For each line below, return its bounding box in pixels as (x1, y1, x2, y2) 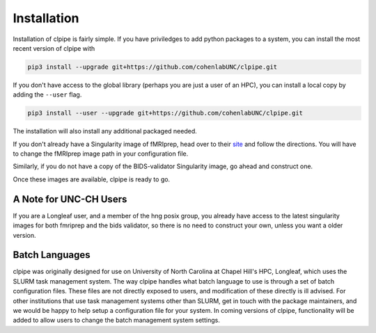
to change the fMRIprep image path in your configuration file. (13, 149, 189, 158)
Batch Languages (13, 249, 91, 261)
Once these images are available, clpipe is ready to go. (13, 174, 171, 184)
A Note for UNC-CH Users (13, 193, 127, 205)
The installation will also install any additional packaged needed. (13, 127, 198, 136)
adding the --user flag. (13, 90, 82, 99)
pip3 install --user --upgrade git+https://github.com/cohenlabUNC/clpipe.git (27, 109, 303, 117)
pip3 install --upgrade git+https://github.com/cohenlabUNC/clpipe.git (27, 63, 278, 71)
